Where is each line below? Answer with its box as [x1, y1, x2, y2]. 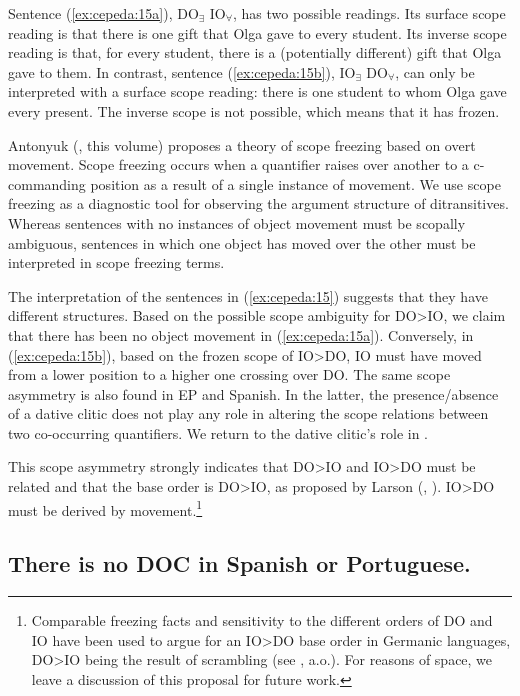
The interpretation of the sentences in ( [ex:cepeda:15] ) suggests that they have [8, 285, 488, 306]
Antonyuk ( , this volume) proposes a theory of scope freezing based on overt [8, 134, 476, 155]
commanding [8, 173, 86, 194]
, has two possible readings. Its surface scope [232, 3, 506, 23]
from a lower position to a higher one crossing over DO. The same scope [8, 364, 451, 385]
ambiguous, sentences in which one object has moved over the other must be [8, 232, 476, 253]
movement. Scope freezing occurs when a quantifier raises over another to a [8, 154, 469, 175]
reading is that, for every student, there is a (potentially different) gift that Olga [8, 42, 502, 63]
